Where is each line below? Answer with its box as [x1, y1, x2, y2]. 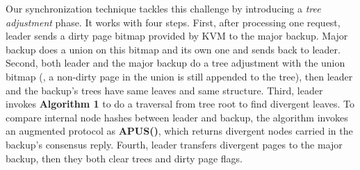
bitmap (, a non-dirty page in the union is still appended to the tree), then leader [6, 69, 353, 83]
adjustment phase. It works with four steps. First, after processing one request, [6, 15, 341, 29]
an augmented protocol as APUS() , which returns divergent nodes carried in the [6, 124, 353, 138]
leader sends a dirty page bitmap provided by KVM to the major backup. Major [6, 28, 348, 43]
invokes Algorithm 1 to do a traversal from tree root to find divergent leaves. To [6, 96, 355, 111]
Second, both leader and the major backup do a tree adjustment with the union [6, 56, 345, 70]
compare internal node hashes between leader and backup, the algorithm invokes [6, 110, 348, 124]
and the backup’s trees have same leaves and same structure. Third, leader [6, 83, 323, 97]
